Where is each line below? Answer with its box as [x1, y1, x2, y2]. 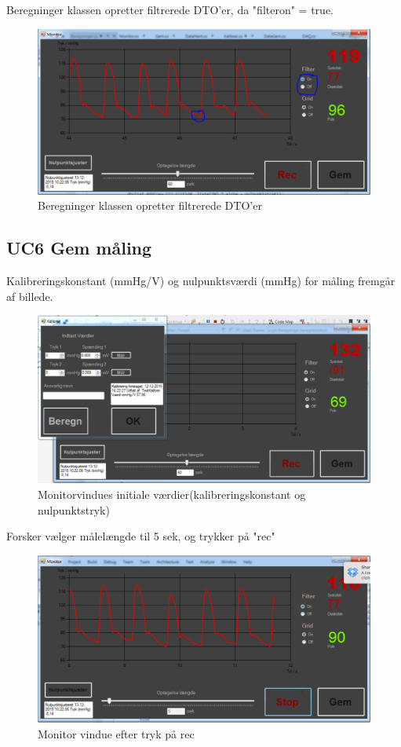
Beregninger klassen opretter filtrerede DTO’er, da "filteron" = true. [6, 2, 334, 17]
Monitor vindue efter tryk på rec [38, 725, 195, 742]
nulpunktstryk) [38, 501, 110, 518]
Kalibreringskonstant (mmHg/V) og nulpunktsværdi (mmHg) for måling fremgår [6, 273, 396, 289]
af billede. [6, 287, 53, 304]
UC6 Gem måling [6, 236, 152, 260]
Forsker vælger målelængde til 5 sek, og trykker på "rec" [6, 528, 275, 544]
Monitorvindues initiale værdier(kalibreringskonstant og [38, 486, 306, 502]
